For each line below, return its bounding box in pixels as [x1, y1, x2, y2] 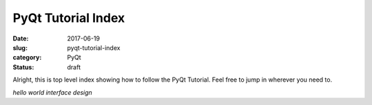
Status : [12, 62, 34, 71]
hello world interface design [12, 88, 92, 96]
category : [12, 54, 42, 62]
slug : [12, 43, 28, 51]
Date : [12, 34, 29, 43]
